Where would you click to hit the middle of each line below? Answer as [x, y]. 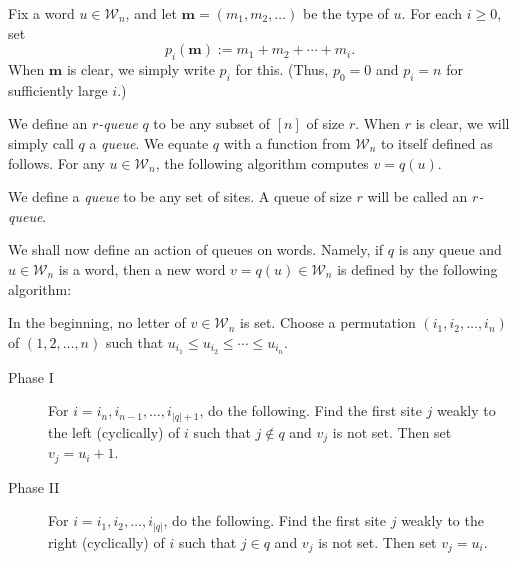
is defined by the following [417, 268]
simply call [41, 142]
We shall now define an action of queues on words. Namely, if [196, 249]
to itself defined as [436, 142]
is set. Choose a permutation [328, 322]
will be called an [417, 196]
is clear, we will [462, 123]
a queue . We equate [149, 142]
